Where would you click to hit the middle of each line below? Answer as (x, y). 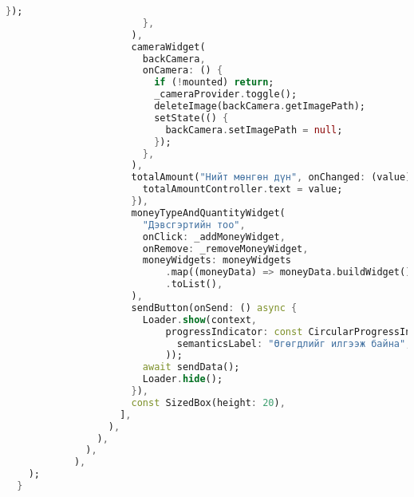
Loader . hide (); (183, 379)
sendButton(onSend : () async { (214, 308)
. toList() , (194, 284)
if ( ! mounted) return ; (214, 83)
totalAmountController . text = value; (242, 189)
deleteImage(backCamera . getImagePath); (260, 106)
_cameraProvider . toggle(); (226, 95)
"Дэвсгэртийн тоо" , (194, 225)
